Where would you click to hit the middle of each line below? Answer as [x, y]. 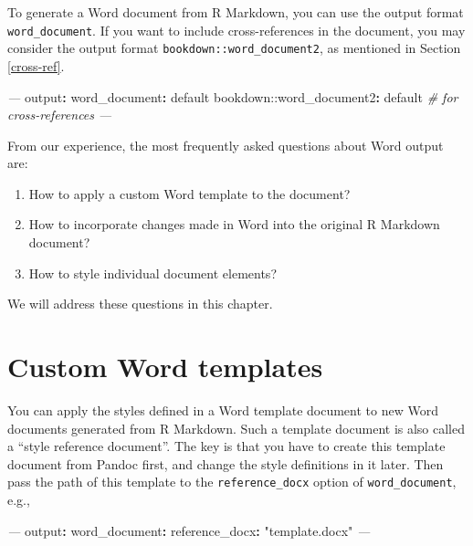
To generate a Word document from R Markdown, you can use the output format [236, 12]
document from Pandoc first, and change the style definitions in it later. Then [226, 463]
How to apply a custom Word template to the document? [189, 193]
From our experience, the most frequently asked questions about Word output [226, 145]
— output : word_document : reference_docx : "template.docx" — [189, 530]
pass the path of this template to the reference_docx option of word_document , [232, 482]
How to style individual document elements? [152, 273]
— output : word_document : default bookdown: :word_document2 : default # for [233, 96]
